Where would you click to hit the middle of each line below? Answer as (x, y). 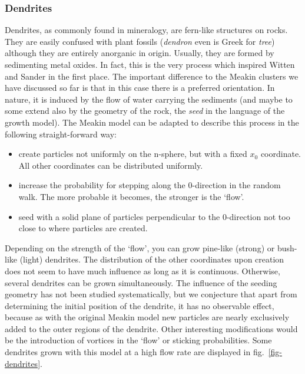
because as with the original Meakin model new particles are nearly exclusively (147, 317)
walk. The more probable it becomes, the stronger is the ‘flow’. (131, 196)
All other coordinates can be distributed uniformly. (111, 165)
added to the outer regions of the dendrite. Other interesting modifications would (151, 328)
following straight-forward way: (61, 134)
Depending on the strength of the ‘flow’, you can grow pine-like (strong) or (140, 247)
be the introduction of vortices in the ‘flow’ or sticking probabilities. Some (138, 340)
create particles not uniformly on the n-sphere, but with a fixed (133, 154)
